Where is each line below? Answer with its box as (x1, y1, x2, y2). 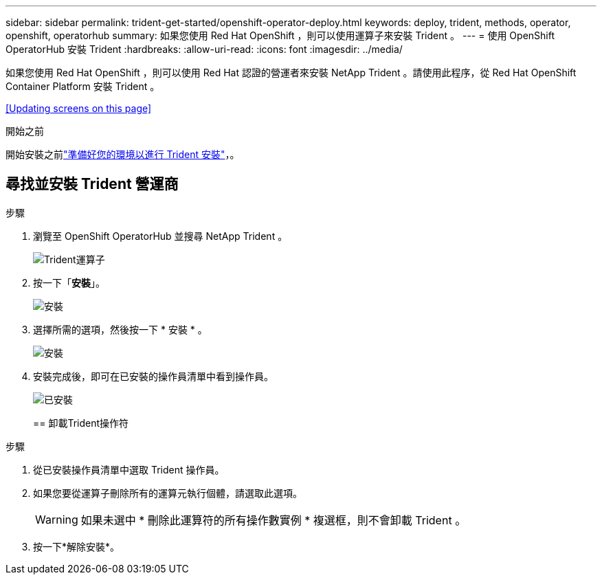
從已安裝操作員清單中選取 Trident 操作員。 (33, 463, 225, 476)
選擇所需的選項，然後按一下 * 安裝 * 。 (33, 323, 208, 335)
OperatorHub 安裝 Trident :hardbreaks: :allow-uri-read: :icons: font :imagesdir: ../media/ (5, 43, 403, 55)
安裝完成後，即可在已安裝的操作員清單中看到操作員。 (33, 370, 274, 382)
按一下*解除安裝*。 (33, 540, 120, 553)
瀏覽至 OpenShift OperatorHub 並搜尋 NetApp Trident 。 (33, 230, 288, 242)
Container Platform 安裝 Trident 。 (5, 80, 160, 92)
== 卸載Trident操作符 (33, 416, 129, 429)
